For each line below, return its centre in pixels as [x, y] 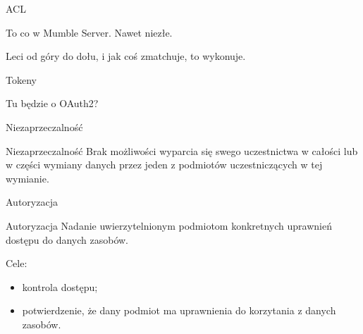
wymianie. [27, 178]
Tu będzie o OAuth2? [52, 103]
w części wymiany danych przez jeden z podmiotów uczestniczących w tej [164, 165]
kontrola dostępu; [60, 286]
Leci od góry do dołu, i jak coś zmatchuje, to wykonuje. [126, 56]
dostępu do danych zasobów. [67, 239]
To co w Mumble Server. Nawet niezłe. [89, 32]
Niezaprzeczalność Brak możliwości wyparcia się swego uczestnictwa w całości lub [182, 150]
